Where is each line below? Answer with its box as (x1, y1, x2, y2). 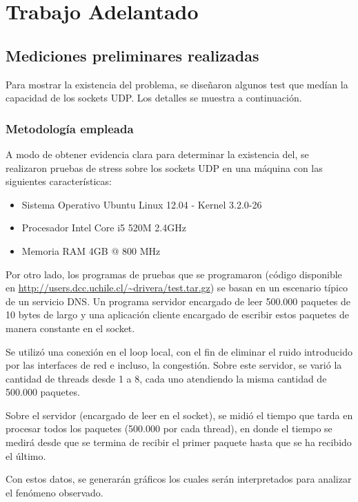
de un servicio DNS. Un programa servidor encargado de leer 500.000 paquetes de (6, 293, 351, 308)
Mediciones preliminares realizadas (6, 44, 259, 66)
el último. (6, 448, 46, 463)
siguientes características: (6, 174, 112, 189)
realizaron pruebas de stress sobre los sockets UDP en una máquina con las (6, 160, 323, 175)
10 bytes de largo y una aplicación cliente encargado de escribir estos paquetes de (6, 307, 349, 322)
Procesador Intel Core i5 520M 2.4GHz (21, 220, 186, 235)
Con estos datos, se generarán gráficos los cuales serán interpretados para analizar (6, 472, 352, 486)
